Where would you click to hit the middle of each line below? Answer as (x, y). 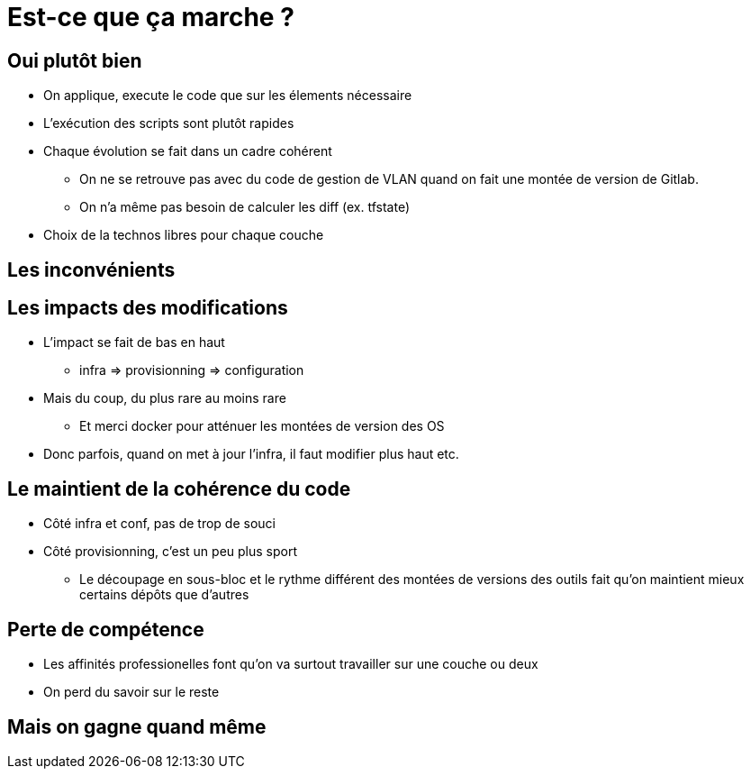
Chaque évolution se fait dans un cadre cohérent (188, 151)
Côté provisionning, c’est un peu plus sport (171, 552)
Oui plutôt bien (75, 60)
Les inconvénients (91, 269)
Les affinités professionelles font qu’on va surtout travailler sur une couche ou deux (291, 664)
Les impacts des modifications (148, 308)
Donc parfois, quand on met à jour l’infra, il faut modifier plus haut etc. (251, 454)
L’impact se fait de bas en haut (134, 342)
